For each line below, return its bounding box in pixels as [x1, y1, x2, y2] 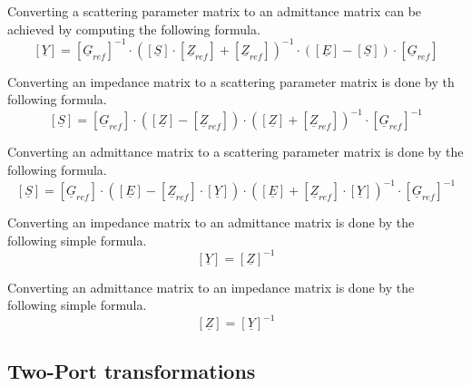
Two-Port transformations [7, 356, 256, 384]
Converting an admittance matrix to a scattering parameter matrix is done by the [7, 142, 464, 161]
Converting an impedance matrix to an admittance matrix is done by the [7, 213, 415, 232]
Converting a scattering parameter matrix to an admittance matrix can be [7, 2, 422, 20]
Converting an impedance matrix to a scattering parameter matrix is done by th [7, 72, 455, 91]
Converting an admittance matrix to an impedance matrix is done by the [7, 277, 415, 296]
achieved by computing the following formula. [7, 19, 260, 38]
